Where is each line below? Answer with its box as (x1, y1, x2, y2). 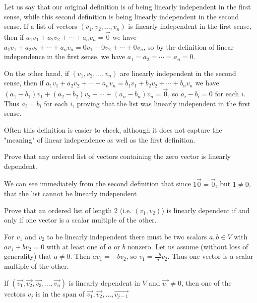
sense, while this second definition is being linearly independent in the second (4, 11, 239, 21)
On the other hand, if (4, 68, 69, 78)
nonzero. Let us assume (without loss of (128, 241, 248, 251)
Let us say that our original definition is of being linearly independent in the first (4, 1, 251, 11)
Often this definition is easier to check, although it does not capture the (4, 124, 222, 135)
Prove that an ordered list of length (4, 205, 112, 215)
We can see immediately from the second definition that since (4, 178, 191, 189)
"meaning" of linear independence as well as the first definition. (4, 134, 195, 145)
